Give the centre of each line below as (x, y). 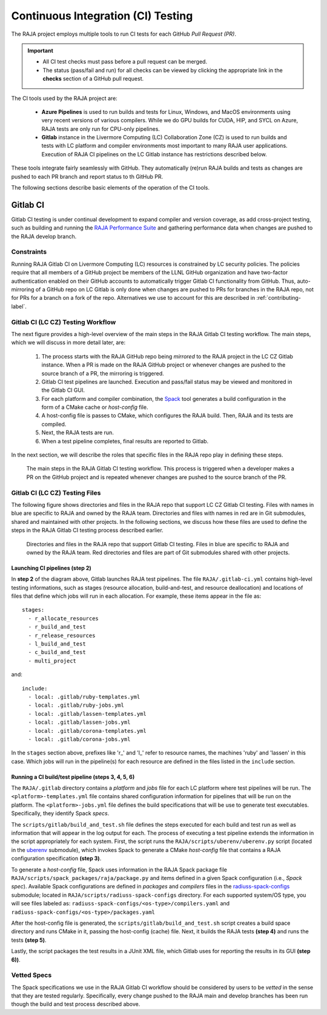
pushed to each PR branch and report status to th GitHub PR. (87, 176)
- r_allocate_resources (64, 618)
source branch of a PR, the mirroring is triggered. (103, 373)
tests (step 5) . (29, 940)
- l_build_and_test (57, 644)
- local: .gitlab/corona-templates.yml (87, 731)
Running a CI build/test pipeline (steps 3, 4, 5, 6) (73, 777)
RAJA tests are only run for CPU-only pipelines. (101, 129)
